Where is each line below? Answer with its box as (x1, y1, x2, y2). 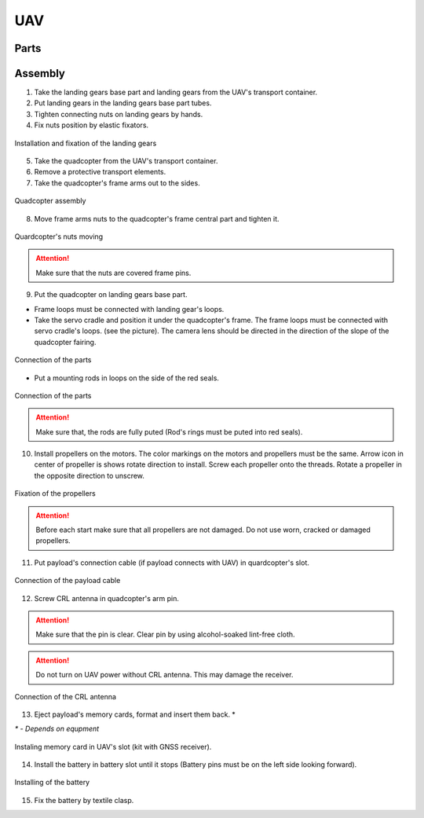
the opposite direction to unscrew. (34, 471, 145, 480)
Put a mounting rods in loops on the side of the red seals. (34, 373, 220, 383)
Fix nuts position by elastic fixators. (34, 120, 149, 130)
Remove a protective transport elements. (34, 167, 166, 177)
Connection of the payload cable (14, 576, 121, 585)
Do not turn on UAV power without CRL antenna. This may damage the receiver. (35, 670, 294, 680)
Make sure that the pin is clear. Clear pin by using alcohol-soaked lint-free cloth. (35, 629, 295, 640)
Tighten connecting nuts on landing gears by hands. (34, 109, 203, 119)
